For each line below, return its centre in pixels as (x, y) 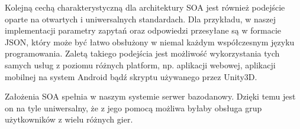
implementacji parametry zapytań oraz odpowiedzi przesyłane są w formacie (143, 30)
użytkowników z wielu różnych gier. (69, 119)
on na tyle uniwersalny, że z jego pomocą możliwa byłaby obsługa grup (133, 107)
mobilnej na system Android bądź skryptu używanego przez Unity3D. (131, 76)
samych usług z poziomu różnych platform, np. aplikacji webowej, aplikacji (140, 64)
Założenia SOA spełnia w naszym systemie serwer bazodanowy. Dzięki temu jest (150, 96)
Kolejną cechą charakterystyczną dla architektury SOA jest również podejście (145, 7)
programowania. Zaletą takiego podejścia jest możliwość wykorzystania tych (142, 53)
